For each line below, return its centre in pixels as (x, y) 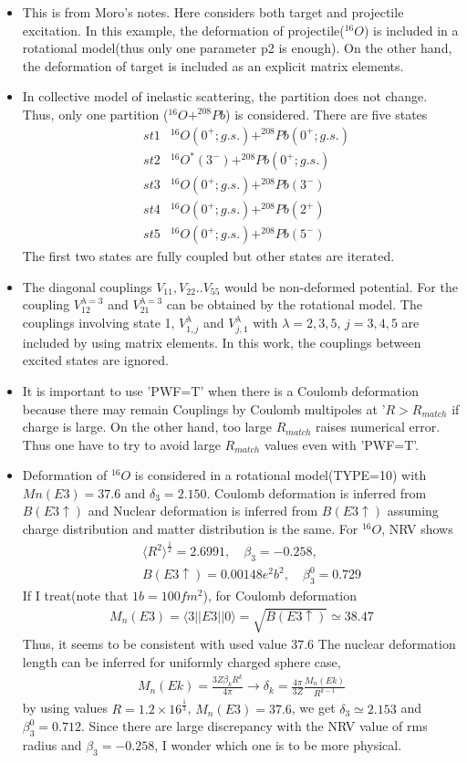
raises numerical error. (378, 427)
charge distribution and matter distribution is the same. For (190, 529)
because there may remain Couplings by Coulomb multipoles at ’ (204, 408)
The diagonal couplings (87, 286)
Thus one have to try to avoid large (121, 444)
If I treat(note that (75, 596)
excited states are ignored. (95, 360)
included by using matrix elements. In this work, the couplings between (222, 342)
